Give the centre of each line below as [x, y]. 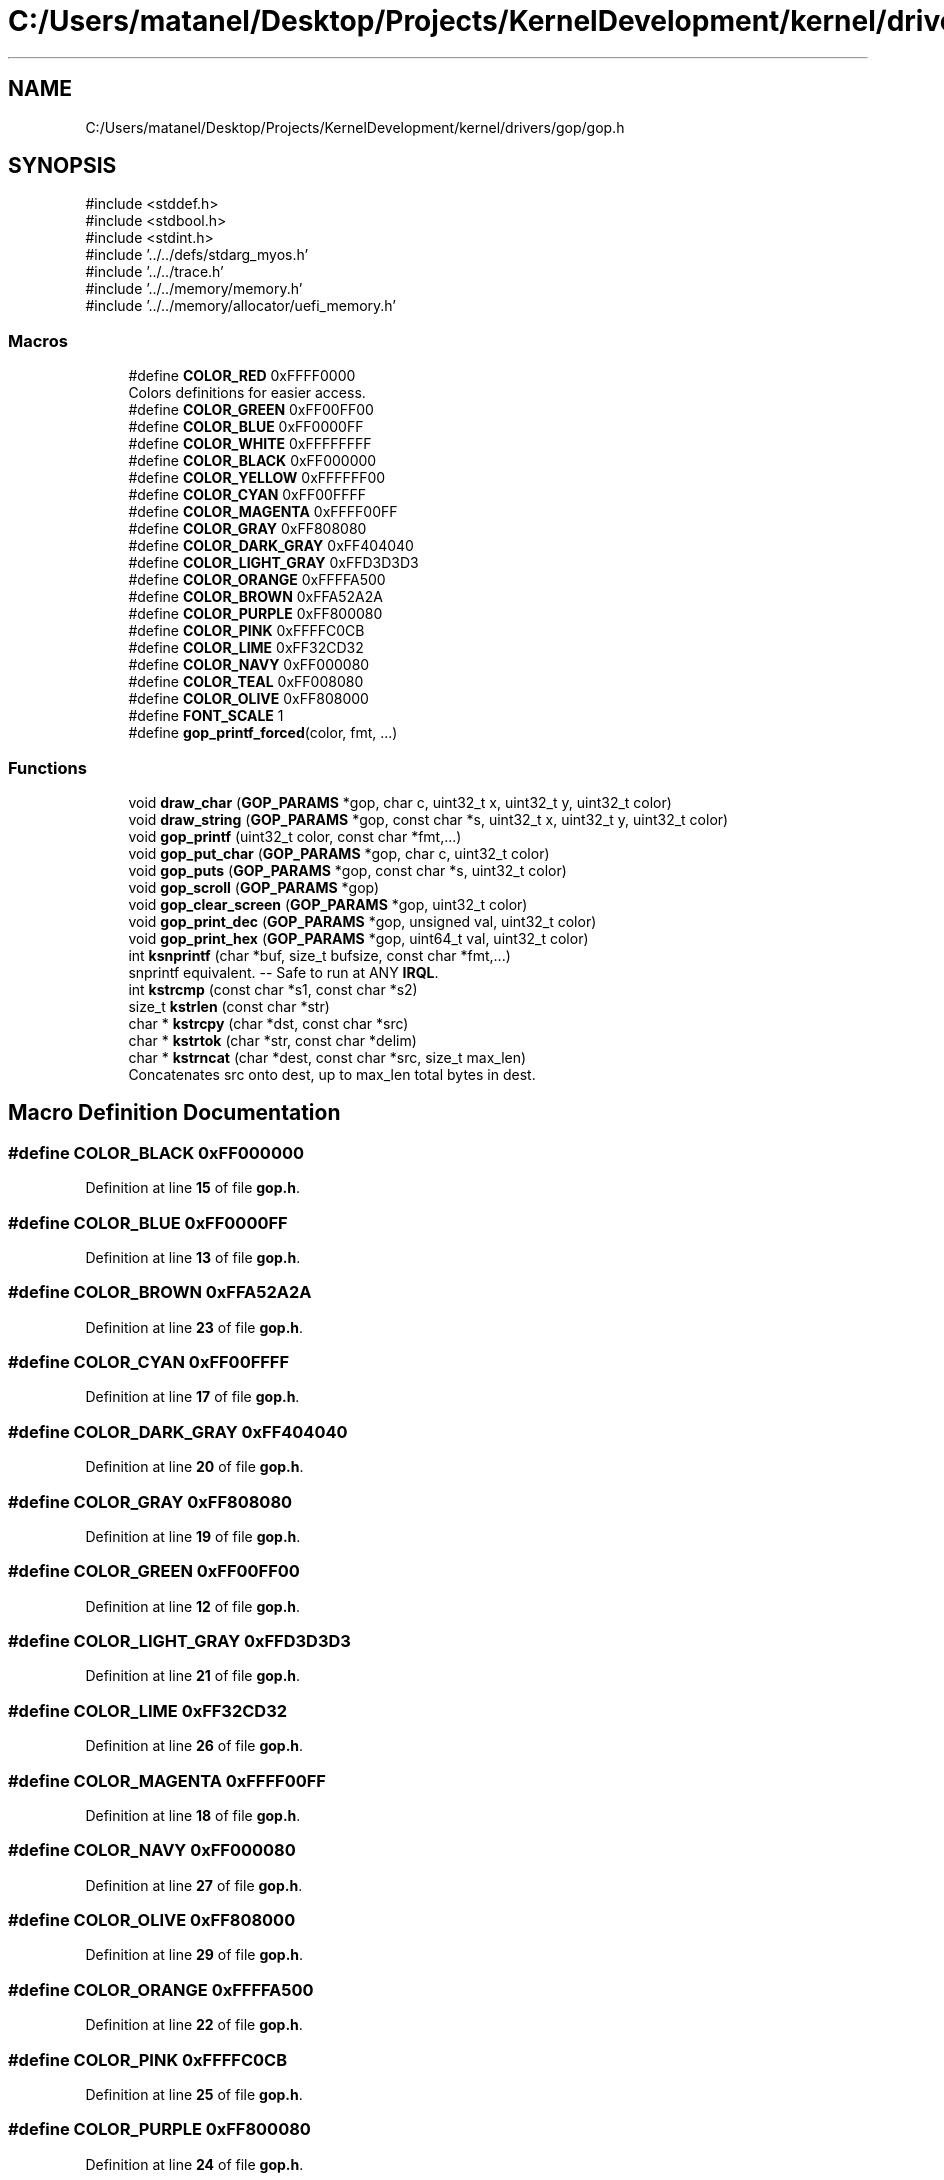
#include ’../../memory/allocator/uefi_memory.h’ [240, 306]
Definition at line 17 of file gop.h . [192, 1397]
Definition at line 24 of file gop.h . [194, 2164]
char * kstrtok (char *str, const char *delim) [272, 1040]
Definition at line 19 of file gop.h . [193, 1536]
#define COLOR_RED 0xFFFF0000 [242, 376]
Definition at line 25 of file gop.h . [194, 2094]
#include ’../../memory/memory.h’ [194, 289]
